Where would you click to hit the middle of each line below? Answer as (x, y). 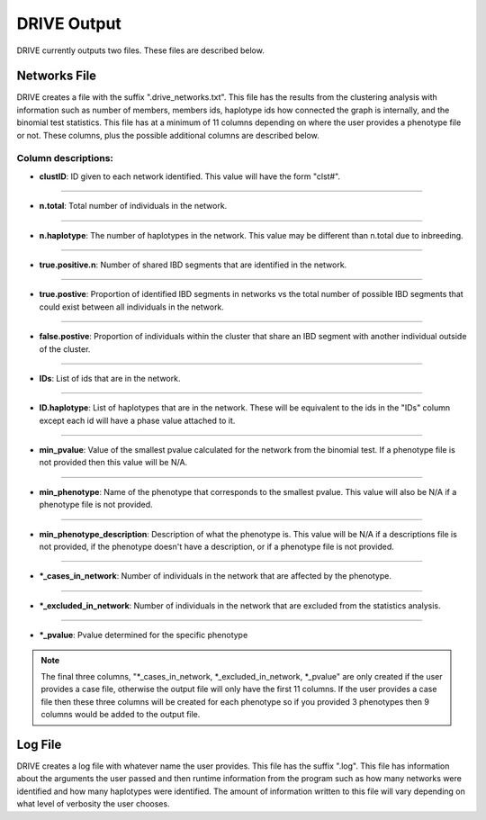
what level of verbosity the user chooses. (93, 804)
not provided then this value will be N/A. (113, 463)
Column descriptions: (65, 158)
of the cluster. (65, 349)
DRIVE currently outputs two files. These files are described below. (140, 50)
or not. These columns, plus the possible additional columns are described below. (168, 135)
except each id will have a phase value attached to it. (137, 420)
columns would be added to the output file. (121, 715)
